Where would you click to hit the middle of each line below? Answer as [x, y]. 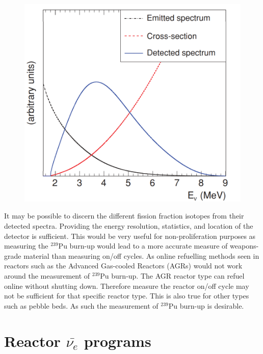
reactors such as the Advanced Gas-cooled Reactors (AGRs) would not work [123, 266]
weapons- [244, 246]
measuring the [26, 246]
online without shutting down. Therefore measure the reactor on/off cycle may [127, 285]
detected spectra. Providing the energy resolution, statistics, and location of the [129, 226]
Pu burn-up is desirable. [206, 305]
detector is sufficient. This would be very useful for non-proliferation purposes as [130, 236]
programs [117, 341]
